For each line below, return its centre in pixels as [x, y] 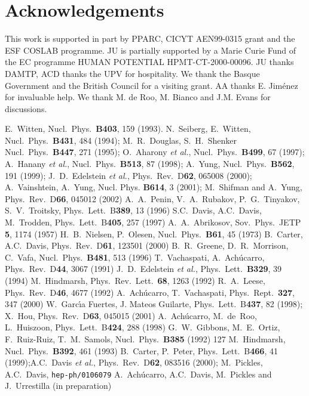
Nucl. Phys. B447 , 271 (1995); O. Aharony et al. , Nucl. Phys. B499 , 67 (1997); [155, 152]
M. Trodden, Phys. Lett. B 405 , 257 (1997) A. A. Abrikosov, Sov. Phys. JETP [153, 222]
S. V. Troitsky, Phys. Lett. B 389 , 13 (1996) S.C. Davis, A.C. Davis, [133, 210]
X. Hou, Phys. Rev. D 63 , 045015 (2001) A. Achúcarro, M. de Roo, [131, 315]
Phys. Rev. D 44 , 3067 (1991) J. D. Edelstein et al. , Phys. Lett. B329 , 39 [143, 269]
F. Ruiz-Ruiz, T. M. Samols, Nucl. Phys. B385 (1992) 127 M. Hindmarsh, [145, 338]
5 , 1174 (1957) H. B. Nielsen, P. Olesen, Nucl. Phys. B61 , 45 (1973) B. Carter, [154, 233]
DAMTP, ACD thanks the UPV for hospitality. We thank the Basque [132, 73]
